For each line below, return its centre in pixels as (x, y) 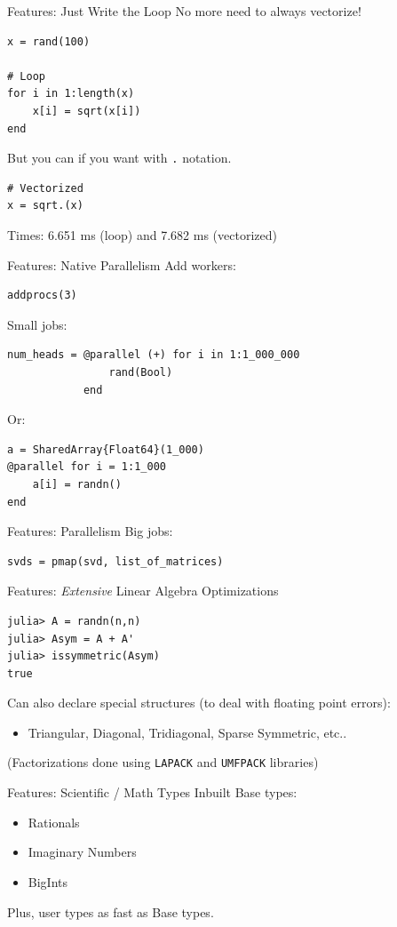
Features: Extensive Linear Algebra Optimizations (143, 591)
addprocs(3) (42, 296)
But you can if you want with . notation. (119, 158)
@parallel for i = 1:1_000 (87, 467)
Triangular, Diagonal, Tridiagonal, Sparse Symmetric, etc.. (187, 732)
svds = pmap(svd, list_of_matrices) (115, 561)
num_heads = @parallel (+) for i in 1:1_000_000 (154, 355)
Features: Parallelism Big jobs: (90, 531)
